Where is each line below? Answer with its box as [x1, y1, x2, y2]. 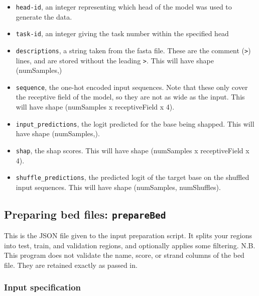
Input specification [4, 281, 81, 293]
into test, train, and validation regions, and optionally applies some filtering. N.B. [4, 240, 255, 250]
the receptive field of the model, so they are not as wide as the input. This [16, 91, 245, 102]
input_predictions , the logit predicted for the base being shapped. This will [16, 118, 254, 129]
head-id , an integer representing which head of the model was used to [16, 2, 232, 12]
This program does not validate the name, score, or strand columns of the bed [4, 250, 244, 260]
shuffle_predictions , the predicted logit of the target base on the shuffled [16, 172, 249, 182]
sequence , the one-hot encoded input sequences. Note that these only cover [16, 81, 248, 92]
